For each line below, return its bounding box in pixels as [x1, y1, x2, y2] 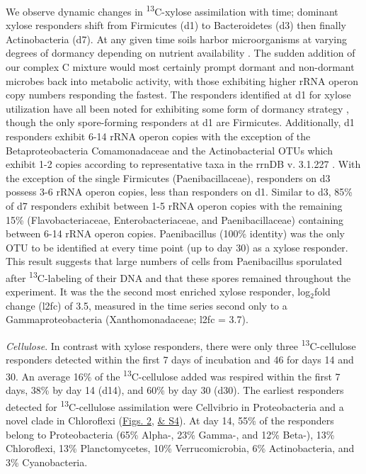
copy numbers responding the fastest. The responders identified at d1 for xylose [6, 87, 351, 102]
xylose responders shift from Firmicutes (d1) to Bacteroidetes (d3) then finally [6, 18, 346, 33]
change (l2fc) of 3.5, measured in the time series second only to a [6, 298, 287, 312]
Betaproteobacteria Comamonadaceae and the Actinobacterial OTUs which [6, 142, 333, 157]
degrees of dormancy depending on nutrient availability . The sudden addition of [6, 45, 355, 60]
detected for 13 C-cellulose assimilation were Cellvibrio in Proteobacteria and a [6, 397, 344, 414]
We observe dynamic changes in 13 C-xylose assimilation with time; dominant [6, 2, 338, 18]
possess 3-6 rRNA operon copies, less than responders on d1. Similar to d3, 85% [6, 184, 353, 199]
